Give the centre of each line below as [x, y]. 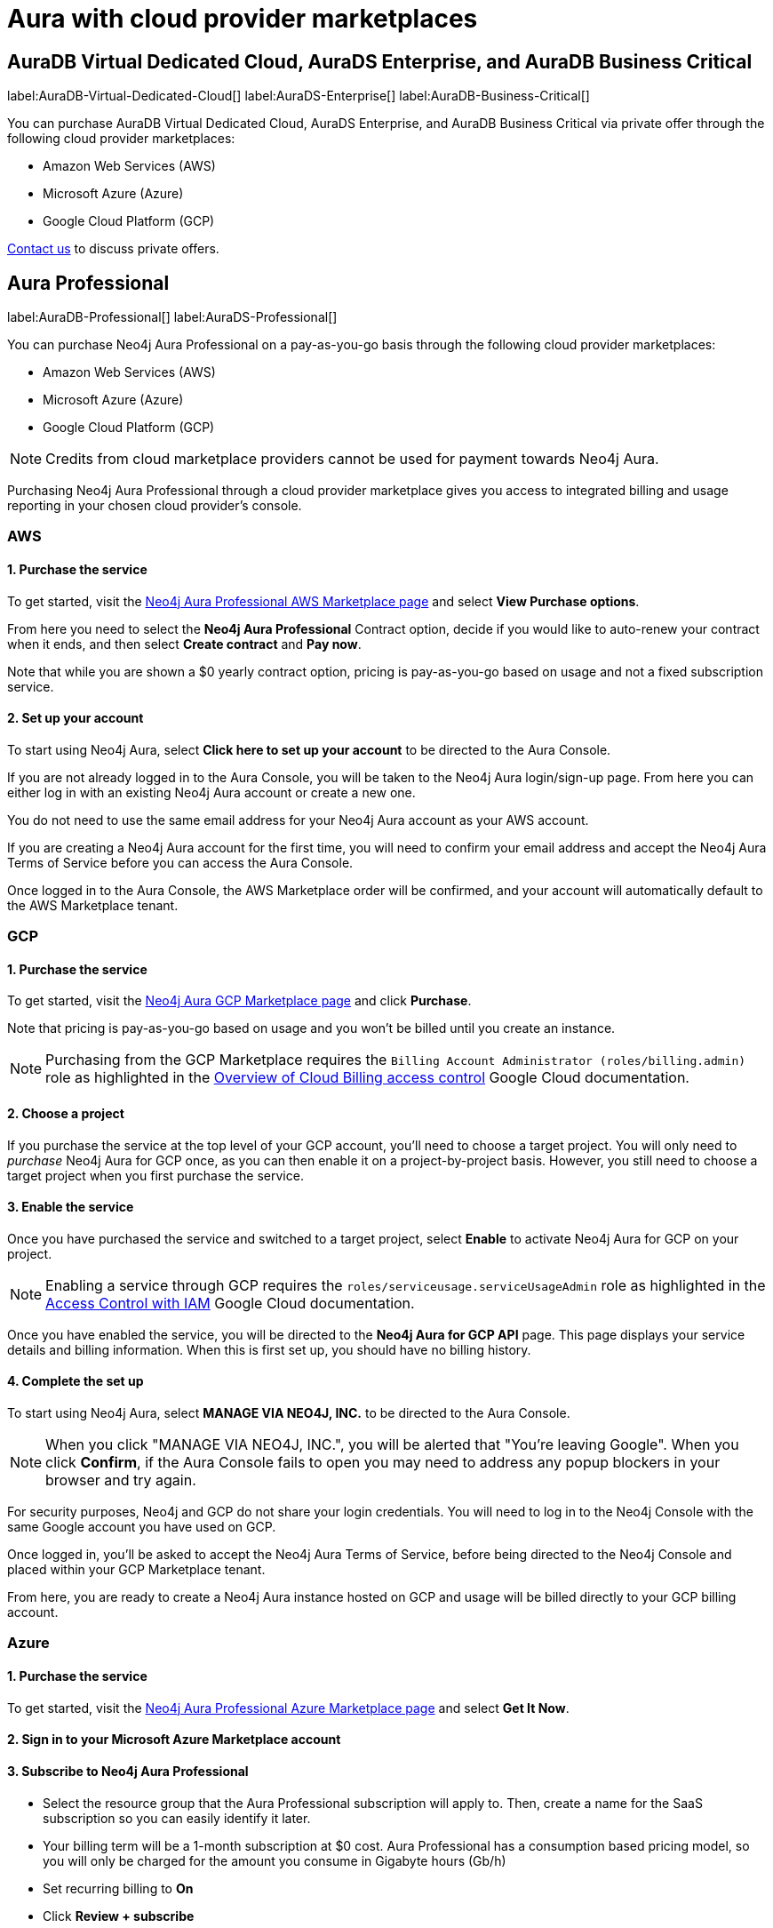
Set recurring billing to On [118, 1888]
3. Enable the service [71, 1207]
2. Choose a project [66, 1114]
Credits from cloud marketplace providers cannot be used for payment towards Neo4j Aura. [352, 459]
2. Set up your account [76, 718]
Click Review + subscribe [119, 1916]
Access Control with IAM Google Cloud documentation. [230, 1303]
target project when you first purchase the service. [155, 1175]
